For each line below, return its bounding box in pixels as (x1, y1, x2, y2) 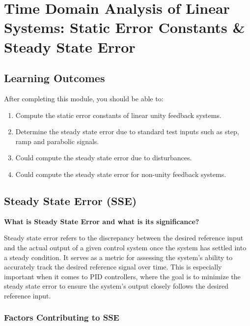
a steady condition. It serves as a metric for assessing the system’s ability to (4, 252, 233, 262)
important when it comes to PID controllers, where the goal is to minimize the (4, 271, 241, 281)
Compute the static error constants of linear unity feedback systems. (15, 110, 222, 120)
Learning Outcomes (4, 70, 105, 86)
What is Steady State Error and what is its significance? (4, 216, 199, 226)
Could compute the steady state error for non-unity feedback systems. (15, 169, 226, 179)
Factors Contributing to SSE (4, 311, 119, 324)
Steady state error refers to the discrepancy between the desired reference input (4, 233, 244, 243)
